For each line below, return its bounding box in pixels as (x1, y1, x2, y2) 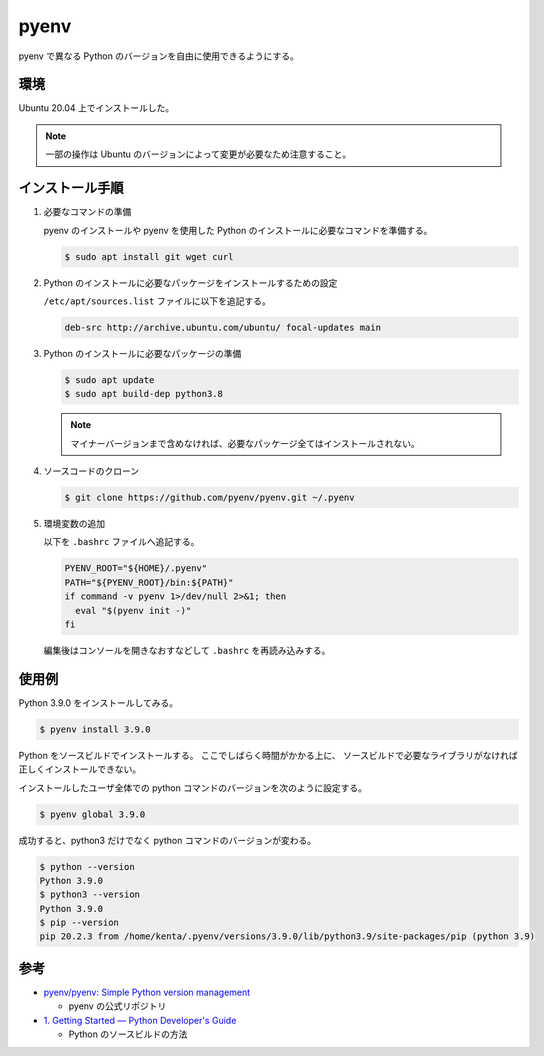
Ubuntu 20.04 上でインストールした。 (18, 102, 175, 114)
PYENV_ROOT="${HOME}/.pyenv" (64, 563, 208, 574)
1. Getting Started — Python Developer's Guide (43, 1014, 237, 1026)
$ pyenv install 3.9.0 (39, 723, 151, 735)
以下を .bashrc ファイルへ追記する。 (43, 536, 200, 548)
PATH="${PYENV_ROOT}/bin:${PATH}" (64, 576, 234, 588)
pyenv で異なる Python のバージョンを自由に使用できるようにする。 (18, 50, 299, 62)
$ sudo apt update (64, 374, 155, 385)
